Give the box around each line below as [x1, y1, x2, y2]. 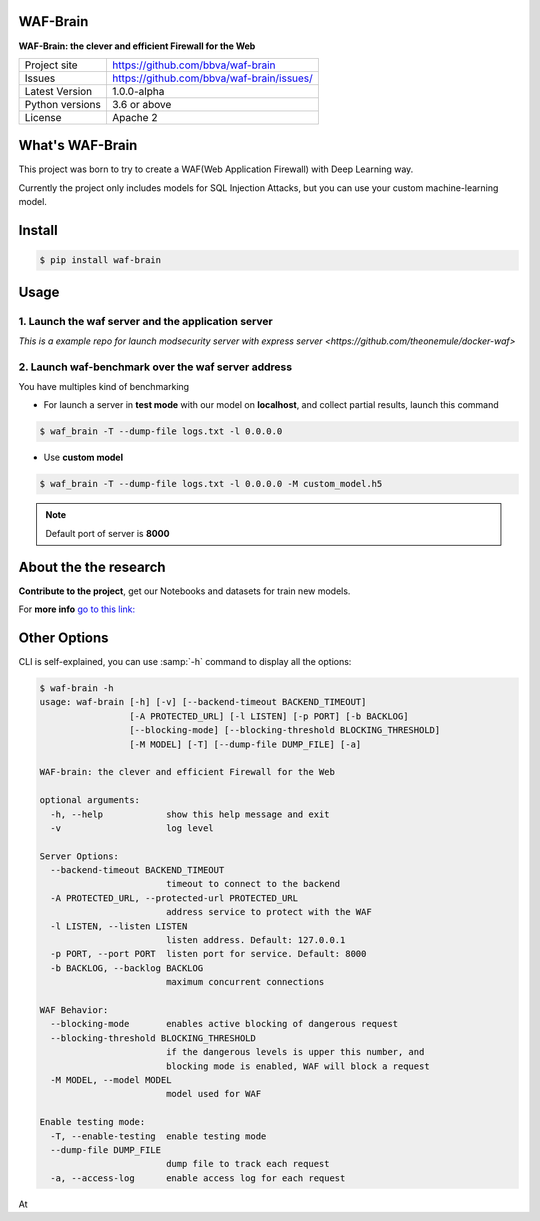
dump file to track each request [165, 1158, 330, 1170]
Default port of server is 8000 [45, 527, 170, 539]
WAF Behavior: [39, 1004, 109, 1015]
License [24, 110, 62, 124]
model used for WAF [165, 1088, 262, 1100]
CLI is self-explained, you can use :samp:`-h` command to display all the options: [18, 656, 352, 668]
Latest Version [24, 84, 93, 98]
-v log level [50, 822, 214, 834]
